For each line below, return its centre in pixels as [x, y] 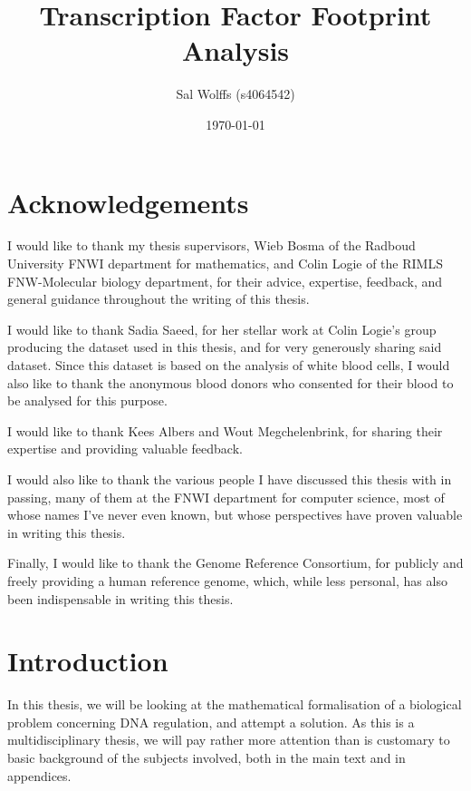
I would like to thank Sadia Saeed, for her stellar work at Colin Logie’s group [222, 329]
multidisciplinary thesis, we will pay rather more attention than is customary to [229, 740]
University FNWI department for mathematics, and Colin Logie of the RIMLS [225, 264]
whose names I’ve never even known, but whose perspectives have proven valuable [235, 515]
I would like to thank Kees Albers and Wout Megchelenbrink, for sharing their [225, 430]
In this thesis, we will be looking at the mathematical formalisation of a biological [235, 704]
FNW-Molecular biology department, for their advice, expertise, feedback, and [225, 281]
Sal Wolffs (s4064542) [235, 94]
